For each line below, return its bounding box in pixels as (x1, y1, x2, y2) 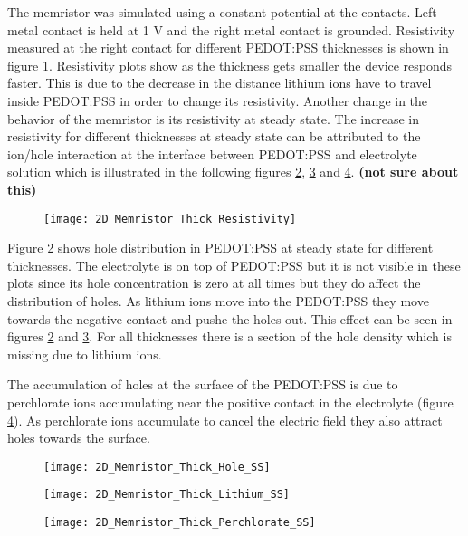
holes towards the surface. (7, 428, 150, 447)
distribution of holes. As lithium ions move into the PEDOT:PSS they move (7, 291, 429, 310)
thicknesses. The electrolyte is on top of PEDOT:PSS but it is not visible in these (7, 255, 461, 274)
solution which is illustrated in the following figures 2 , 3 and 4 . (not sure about (7, 162, 459, 181)
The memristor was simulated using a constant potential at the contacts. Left (7, 3, 437, 21)
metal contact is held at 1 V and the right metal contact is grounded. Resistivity (7, 20, 455, 39)
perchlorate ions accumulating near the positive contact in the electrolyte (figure (7, 392, 454, 411)
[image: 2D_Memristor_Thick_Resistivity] (43, 212, 297, 225)
